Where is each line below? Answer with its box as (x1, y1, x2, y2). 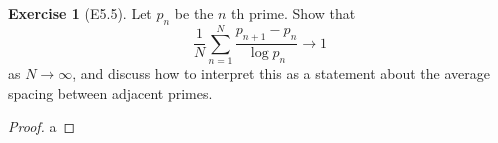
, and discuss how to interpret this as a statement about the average (72, 62, 490, 83)
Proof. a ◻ (8, 116, 76, 137)
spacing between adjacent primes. (8, 82, 213, 103)
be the (174, 3, 214, 23)
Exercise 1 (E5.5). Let (8, 3, 152, 23)
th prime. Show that (231, 3, 356, 23)
